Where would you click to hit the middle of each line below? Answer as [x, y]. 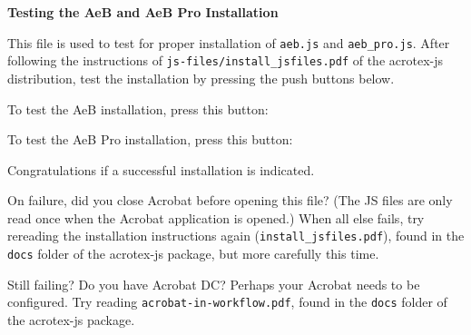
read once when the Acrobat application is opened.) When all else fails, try [216, 217]
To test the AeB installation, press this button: [138, 108]
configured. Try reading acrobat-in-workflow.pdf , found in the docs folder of [227, 302]
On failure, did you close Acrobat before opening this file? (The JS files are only [230, 200]
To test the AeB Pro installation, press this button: [150, 139]
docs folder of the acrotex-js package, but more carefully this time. [193, 254]
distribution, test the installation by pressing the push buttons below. [201, 78]
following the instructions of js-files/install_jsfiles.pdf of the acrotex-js [226, 60]
